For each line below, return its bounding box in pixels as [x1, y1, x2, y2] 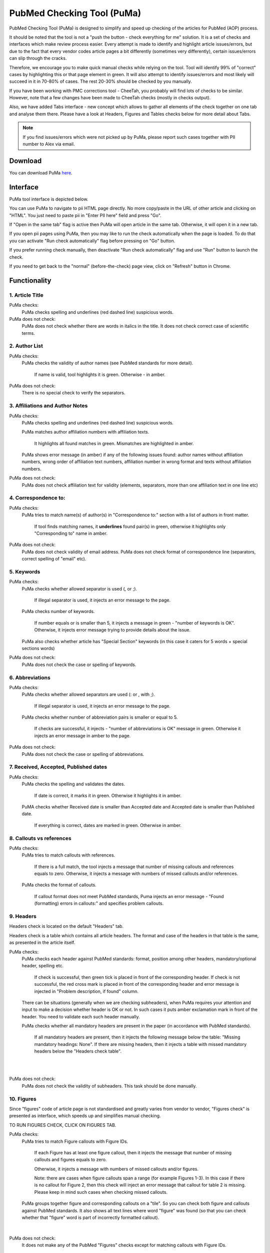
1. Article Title [9, 291, 43, 298]
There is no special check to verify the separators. [21, 390, 125, 396]
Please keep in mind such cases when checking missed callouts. [34, 1189, 167, 1195]
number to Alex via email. [22, 141, 75, 147]
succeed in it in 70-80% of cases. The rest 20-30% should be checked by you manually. [9, 78, 192, 85]
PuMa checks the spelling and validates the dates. [21, 781, 125, 787]
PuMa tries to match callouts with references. [21, 852, 115, 858]
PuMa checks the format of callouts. [21, 882, 97, 888]
